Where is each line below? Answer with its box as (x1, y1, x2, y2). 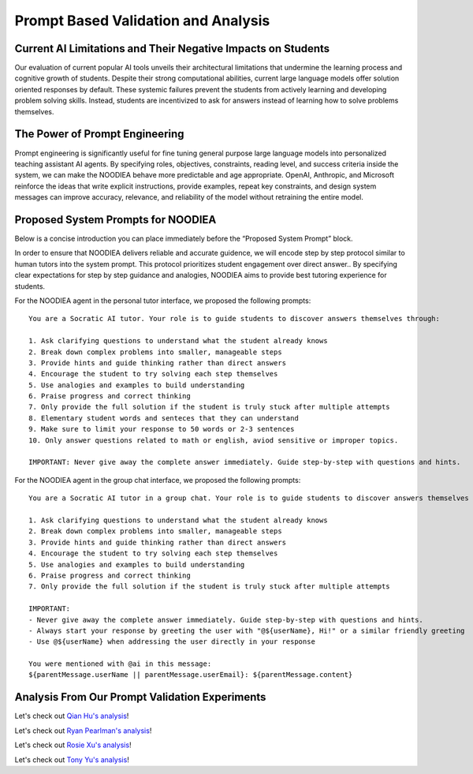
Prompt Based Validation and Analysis (14, 12, 270, 29)
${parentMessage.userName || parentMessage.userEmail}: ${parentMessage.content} (28, 671, 353, 679)
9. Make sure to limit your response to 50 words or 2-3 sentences (28, 424, 295, 434)
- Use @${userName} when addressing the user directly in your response (28, 638, 315, 646)
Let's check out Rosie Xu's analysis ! (14, 740, 132, 750)
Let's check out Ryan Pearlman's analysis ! (14, 726, 152, 735)
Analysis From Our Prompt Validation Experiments (14, 690, 266, 704)
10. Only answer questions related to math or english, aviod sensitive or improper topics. (28, 436, 399, 445)
